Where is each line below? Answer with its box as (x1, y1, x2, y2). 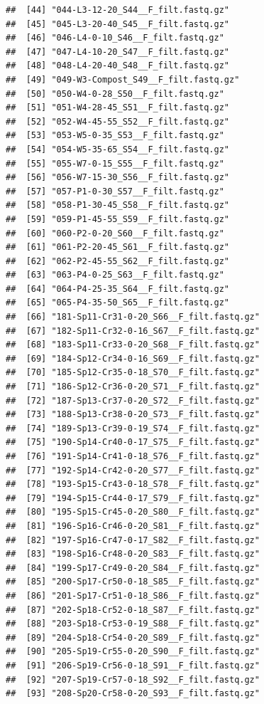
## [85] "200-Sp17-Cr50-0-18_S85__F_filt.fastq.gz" (6, 577, 260, 587)
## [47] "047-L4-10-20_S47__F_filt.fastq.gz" (6, 46, 229, 57)
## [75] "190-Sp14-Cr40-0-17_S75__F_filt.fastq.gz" (6, 437, 260, 448)
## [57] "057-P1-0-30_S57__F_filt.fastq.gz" (6, 186, 224, 196)
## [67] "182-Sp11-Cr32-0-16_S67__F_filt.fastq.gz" (6, 325, 260, 336)
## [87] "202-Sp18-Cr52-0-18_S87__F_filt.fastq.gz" (6, 604, 260, 615)
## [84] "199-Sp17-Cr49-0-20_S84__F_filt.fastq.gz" (6, 562, 260, 573)
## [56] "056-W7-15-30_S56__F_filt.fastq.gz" (6, 172, 229, 183)
